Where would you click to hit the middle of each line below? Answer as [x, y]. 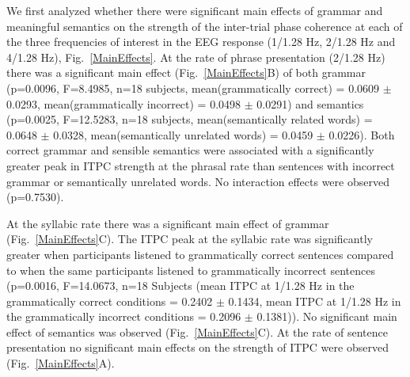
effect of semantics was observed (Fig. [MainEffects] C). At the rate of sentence [197, 331]
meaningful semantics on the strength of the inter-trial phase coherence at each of [205, 26]
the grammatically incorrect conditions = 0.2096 [124, 316]
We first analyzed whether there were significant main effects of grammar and [195, 10]
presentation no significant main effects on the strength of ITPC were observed [197, 347]
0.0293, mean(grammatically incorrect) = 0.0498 [124, 103]
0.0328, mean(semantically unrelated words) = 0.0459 [183, 134]
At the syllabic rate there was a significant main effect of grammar [168, 223]
